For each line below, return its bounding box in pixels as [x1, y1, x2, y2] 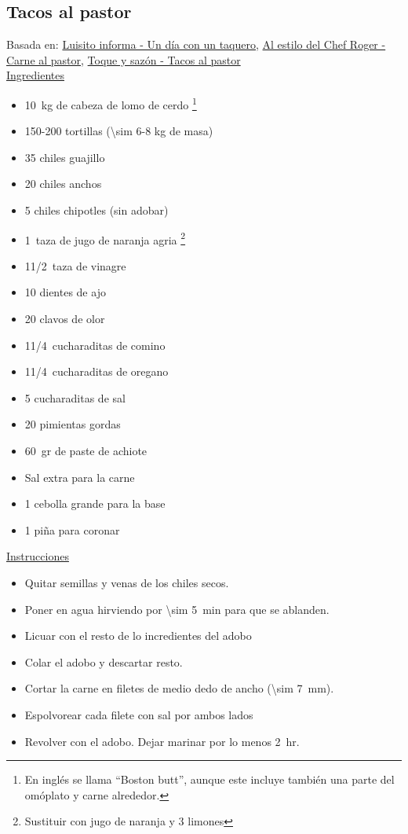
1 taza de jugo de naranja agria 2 [24, 229, 186, 248]
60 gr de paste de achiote [24, 443, 148, 459]
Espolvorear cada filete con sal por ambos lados [24, 706, 253, 722]
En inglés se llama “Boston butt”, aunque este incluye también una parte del [24, 771, 395, 788]
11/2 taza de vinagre [24, 257, 126, 274]
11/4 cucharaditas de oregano [24, 363, 169, 380]
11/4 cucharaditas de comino [24, 336, 166, 353]
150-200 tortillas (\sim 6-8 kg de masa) [24, 123, 213, 139]
